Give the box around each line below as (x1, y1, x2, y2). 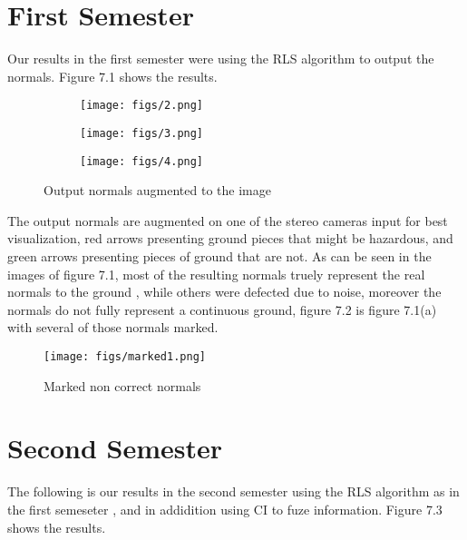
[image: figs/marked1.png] (44, 350, 206, 364)
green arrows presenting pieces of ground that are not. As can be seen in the (7, 247, 432, 266)
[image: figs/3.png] (80, 126, 204, 140)
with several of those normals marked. (7, 318, 219, 337)
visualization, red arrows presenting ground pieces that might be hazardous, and (7, 229, 453, 248)
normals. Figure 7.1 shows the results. (7, 66, 218, 85)
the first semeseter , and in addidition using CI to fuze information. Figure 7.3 (7, 500, 443, 518)
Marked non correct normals (44, 376, 201, 395)
